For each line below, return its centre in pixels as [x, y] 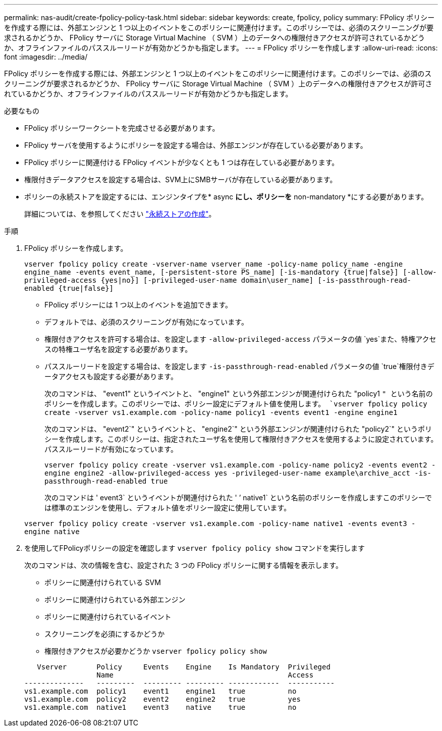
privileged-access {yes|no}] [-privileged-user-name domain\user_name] [169, 280]
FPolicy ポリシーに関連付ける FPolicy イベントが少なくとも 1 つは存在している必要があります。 [182, 162]
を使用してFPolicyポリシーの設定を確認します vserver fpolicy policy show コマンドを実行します [195, 548]
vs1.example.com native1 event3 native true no [160, 707]
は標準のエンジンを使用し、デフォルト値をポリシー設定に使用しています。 [168, 508]
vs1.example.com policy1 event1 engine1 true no [160, 691]
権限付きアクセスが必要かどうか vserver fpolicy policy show [156, 651]
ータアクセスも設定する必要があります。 [111, 376]
